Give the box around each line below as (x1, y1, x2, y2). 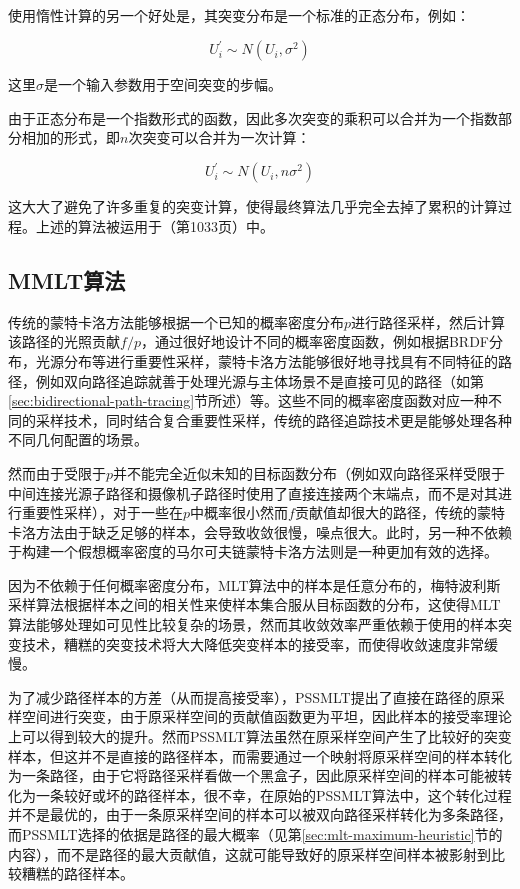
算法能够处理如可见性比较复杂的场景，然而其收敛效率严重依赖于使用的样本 (8, 614, 498, 635)
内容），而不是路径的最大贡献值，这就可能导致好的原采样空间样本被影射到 (8, 843, 491, 864)
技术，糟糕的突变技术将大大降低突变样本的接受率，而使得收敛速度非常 (21, 633, 484, 654)
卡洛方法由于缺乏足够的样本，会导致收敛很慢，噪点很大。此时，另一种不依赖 (8, 521, 512, 542)
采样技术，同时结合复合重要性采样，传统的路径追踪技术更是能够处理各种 (35, 409, 512, 430)
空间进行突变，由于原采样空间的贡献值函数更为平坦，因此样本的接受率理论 (21, 706, 512, 727)
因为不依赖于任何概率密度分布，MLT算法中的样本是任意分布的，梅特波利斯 (8, 574, 501, 595)
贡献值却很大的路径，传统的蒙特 (294, 502, 505, 523)
